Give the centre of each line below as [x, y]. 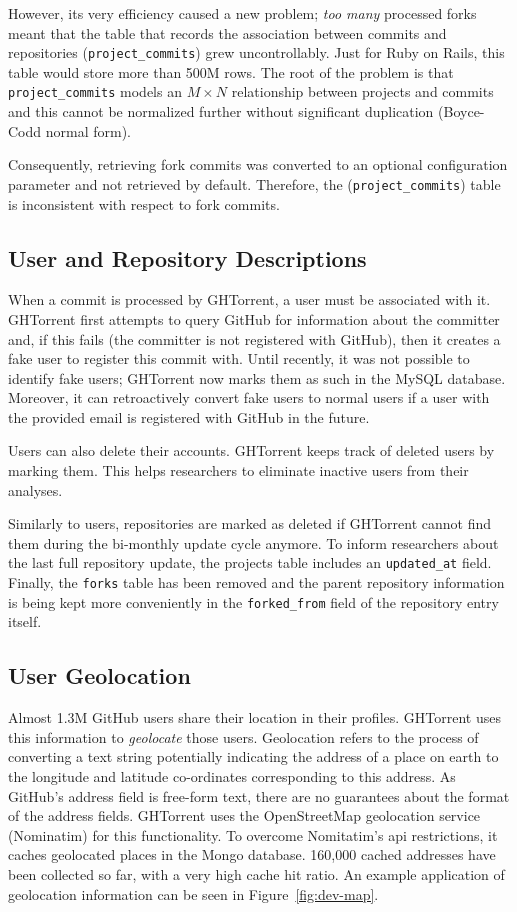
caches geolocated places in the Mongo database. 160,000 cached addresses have [252, 854]
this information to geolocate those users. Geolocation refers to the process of [243, 736]
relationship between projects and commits [362, 91]
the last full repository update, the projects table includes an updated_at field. [250, 562]
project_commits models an [95, 91]
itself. [25, 621]
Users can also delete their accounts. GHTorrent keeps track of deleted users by [251, 450]
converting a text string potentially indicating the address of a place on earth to [253, 756]
